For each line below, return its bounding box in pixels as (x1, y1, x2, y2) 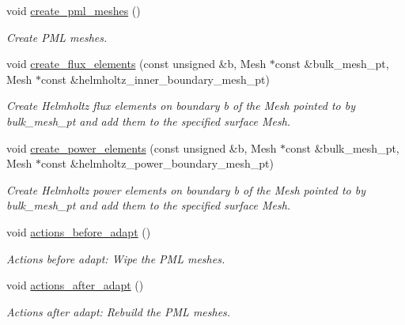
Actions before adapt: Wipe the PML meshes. (6, 250, 225, 266)
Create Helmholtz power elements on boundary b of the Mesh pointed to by (6, 181, 365, 198)
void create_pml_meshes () (6, 2, 141, 18)
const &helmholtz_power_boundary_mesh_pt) (41, 155, 274, 172)
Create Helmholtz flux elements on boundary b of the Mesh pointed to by (6, 97, 355, 114)
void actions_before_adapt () (6, 223, 151, 240)
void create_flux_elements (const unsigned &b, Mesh (6, 55, 267, 72)
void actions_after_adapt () (6, 277, 144, 293)
